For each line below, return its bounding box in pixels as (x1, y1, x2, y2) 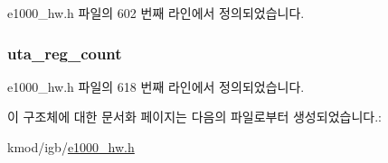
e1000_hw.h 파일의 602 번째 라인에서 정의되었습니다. (7, 4, 305, 22)
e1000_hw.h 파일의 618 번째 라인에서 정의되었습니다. (7, 77, 305, 95)
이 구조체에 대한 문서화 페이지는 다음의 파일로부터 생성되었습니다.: (7, 107, 382, 126)
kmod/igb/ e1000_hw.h (7, 138, 135, 156)
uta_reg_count (7, 41, 122, 64)
